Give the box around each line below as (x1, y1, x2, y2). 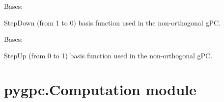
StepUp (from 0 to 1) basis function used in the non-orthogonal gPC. (4, 50, 213, 60)
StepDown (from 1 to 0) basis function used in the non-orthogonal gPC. (4, 17, 221, 27)
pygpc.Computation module (4, 79, 196, 99)
